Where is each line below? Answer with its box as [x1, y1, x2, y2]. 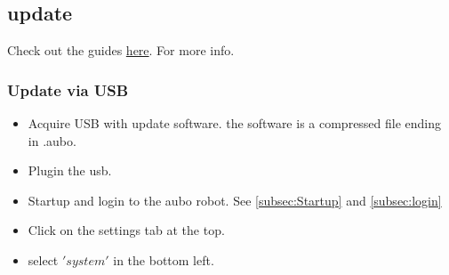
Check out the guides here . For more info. [7, 41, 235, 60]
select [28, 250, 59, 269]
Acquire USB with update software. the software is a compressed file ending [28, 114, 442, 133]
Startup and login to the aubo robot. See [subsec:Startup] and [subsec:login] [28, 190, 442, 209]
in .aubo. [28, 131, 76, 150]
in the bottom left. [113, 250, 214, 269]
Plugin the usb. [28, 161, 112, 180]
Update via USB [7, 78, 129, 101]
